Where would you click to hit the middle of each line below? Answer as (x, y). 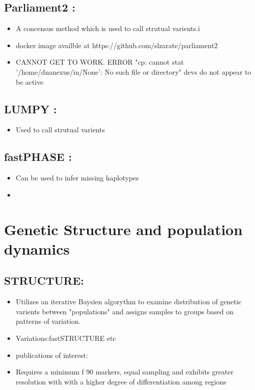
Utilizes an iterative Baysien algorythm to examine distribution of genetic (129, 302)
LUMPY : (30, 109)
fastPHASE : (38, 157)
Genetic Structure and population (123, 229)
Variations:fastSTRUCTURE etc (66, 338)
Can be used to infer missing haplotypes (77, 178)
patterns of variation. (48, 321)
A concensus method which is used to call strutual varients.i (108, 28)
